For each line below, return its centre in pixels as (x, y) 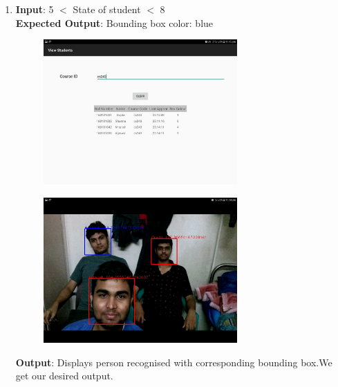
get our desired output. (64, 376)
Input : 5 (35, 9)
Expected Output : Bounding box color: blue (114, 22)
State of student (107, 9)
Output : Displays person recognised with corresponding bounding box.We (174, 362)
